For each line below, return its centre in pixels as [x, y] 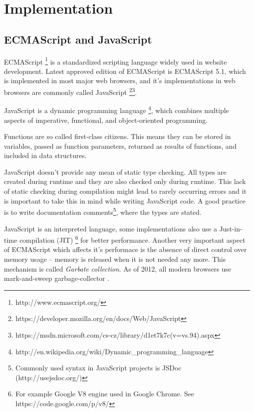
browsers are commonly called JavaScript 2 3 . [70, 91]
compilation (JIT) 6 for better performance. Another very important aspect [132, 239]
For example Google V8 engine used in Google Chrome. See [105, 394]
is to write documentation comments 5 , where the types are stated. [103, 211]
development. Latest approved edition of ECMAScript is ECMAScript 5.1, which [125, 71]
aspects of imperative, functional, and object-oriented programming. [106, 120]
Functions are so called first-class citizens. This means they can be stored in [117, 136]
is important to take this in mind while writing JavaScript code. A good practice [125, 200]
